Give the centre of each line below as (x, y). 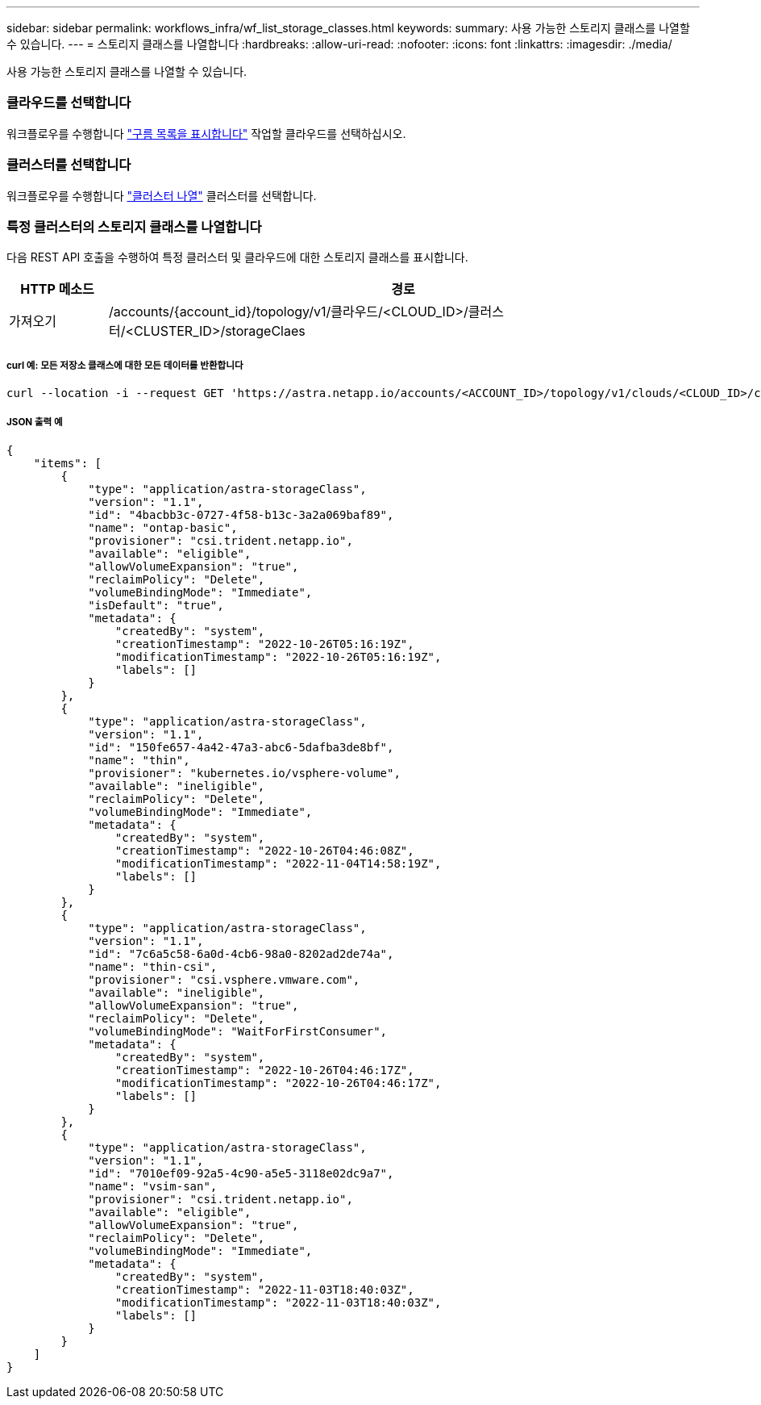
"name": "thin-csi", (153, 966)
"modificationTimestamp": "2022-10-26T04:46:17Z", (278, 1083)
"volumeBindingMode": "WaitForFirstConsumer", (238, 1031)
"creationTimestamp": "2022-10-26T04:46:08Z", (264, 850)
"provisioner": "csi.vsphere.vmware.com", (224, 979)
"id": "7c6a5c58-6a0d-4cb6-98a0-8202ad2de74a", (241, 953)
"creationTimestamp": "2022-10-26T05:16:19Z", (264, 644)
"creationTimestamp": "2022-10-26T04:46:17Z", (264, 1070)
